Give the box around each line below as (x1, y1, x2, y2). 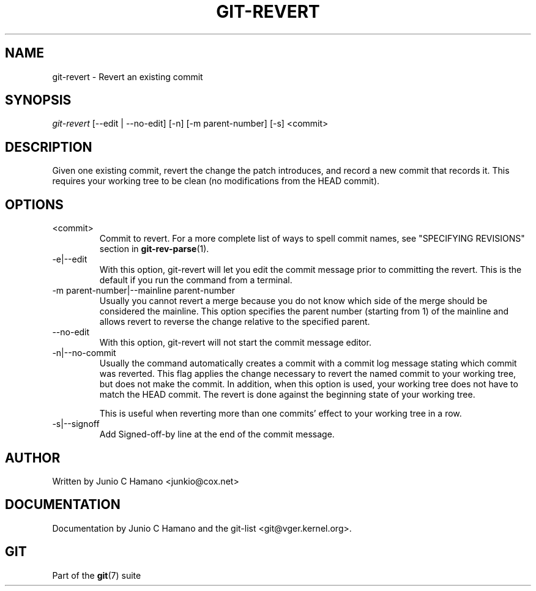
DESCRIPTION (5, 139, 92, 155)
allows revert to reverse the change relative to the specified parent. (99, 316, 370, 327)
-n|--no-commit (52, 348, 116, 359)
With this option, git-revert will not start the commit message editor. (99, 337, 371, 348)
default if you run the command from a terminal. (99, 275, 292, 286)
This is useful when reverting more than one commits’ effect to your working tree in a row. (99, 408, 462, 419)
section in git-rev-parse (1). (99, 243, 209, 255)
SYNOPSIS (5, 92, 72, 108)
